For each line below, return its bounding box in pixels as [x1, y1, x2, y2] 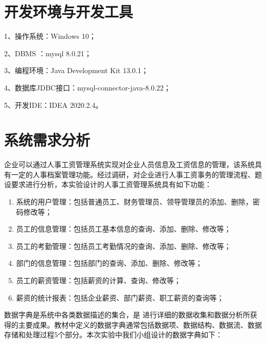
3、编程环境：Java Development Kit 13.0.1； [4, 65, 148, 76]
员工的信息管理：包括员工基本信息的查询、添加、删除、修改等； [16, 223, 231, 234]
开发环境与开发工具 [4, 1, 134, 22]
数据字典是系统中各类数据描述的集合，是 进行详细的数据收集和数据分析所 [4, 309, 250, 320]
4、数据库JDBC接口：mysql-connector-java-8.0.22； [4, 82, 171, 93]
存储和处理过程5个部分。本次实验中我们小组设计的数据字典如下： [4, 329, 223, 340]
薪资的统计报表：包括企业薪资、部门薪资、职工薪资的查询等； [16, 292, 224, 303]
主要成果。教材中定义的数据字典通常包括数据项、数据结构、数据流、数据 [18, 319, 262, 330]
